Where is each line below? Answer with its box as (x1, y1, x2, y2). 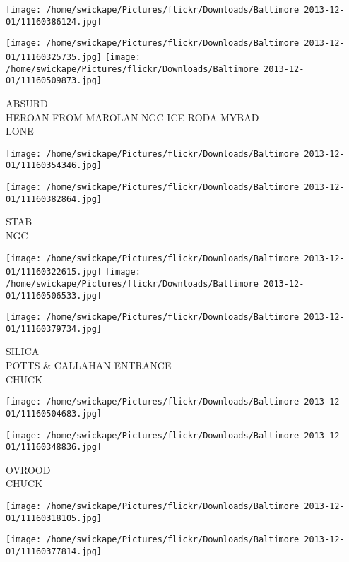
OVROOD (6, 462, 51, 477)
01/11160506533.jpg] (6, 290, 102, 301)
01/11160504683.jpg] (6, 408, 102, 419)
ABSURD (6, 95, 48, 110)
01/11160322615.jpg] (6, 267, 102, 277)
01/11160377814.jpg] (6, 546, 102, 557)
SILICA (6, 344, 40, 359)
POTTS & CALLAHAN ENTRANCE (6, 358, 172, 373)
